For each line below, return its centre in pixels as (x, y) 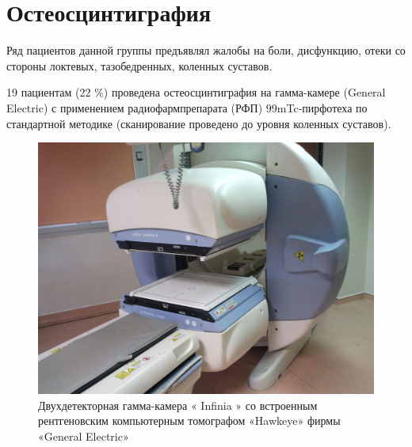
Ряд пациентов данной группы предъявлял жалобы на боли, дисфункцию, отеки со (206, 50)
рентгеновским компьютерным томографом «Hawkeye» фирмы (189, 420)
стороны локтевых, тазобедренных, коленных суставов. (139, 65)
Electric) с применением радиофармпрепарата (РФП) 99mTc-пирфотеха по (187, 107)
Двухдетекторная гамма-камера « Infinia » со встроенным (178, 405)
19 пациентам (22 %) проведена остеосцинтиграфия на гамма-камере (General (196, 92)
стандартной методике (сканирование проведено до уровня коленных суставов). (199, 123)
